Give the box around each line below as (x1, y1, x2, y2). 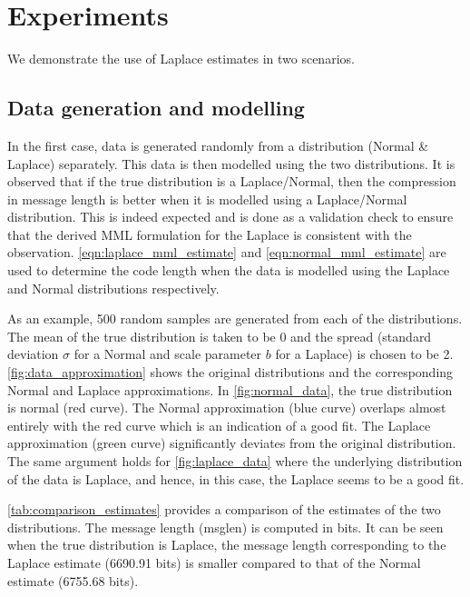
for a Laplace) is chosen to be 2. (275, 344, 454, 363)
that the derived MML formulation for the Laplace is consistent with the (7, 224, 412, 244)
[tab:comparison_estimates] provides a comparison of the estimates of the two (7, 500, 441, 519)
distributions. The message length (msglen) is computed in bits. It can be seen (7, 517, 444, 536)
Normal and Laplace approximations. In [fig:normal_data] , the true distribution (7, 380, 453, 399)
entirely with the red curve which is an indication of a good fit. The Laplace (7, 415, 431, 434)
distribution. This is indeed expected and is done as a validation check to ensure (7, 207, 454, 226)
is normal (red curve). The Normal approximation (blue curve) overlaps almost (7, 398, 446, 417)
